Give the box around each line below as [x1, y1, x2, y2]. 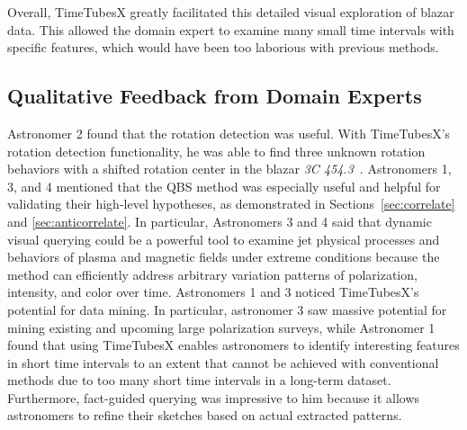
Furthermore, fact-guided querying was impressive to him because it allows [7, 388, 420, 407]
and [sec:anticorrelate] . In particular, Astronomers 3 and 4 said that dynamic [7, 211, 432, 230]
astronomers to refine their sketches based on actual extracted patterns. [7, 406, 402, 425]
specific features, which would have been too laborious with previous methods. [7, 38, 439, 57]
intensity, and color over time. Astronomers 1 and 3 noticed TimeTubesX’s [7, 282, 419, 301]
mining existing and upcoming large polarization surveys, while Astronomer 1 [7, 318, 436, 336]
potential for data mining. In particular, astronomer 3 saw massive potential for [7, 300, 447, 318]
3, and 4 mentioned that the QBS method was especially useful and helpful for [7, 176, 441, 195]
